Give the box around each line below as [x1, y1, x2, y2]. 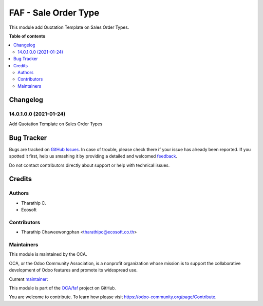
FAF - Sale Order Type [9, 7, 99, 18]
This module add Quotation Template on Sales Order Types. [9, 24, 129, 30]
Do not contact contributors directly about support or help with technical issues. [9, 162, 170, 168]
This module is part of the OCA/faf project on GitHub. [9, 285, 116, 291]
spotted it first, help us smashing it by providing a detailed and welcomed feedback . [9, 153, 178, 159]
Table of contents [9, 33, 46, 39]
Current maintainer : [9, 276, 48, 282]
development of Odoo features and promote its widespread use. [9, 267, 138, 273]
